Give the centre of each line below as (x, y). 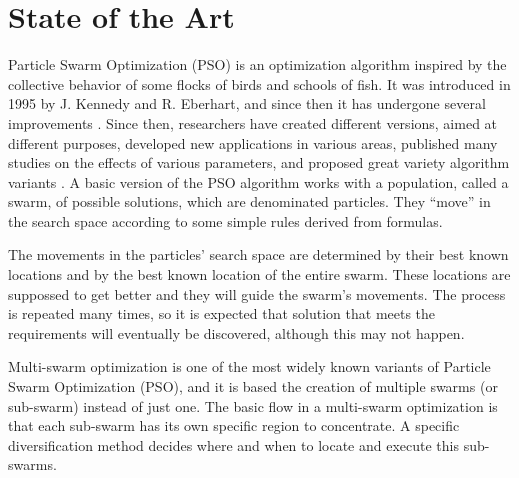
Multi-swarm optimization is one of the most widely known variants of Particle (249, 366)
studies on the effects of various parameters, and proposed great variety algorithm (259, 162)
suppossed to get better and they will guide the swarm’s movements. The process (257, 293)
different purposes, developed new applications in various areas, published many (253, 142)
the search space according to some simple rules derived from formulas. (225, 220)
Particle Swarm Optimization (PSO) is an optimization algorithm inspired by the (257, 64)
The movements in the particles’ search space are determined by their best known (258, 254)
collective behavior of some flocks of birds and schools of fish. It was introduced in (259, 83)
